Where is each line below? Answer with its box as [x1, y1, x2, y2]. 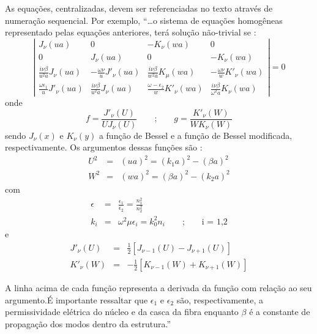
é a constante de [249, 305, 310, 318]
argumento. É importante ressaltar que [5, 293, 148, 306]
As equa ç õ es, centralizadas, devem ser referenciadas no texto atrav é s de [5, 2, 273, 14]
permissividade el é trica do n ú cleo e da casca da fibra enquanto [5, 305, 239, 318]
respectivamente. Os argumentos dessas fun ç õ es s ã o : [5, 141, 203, 154]
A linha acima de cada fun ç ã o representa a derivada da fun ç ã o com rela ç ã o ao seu [5, 281, 312, 294]
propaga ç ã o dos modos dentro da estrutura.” [5, 317, 171, 330]
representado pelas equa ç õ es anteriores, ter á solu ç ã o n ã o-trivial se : [5, 26, 256, 39]
